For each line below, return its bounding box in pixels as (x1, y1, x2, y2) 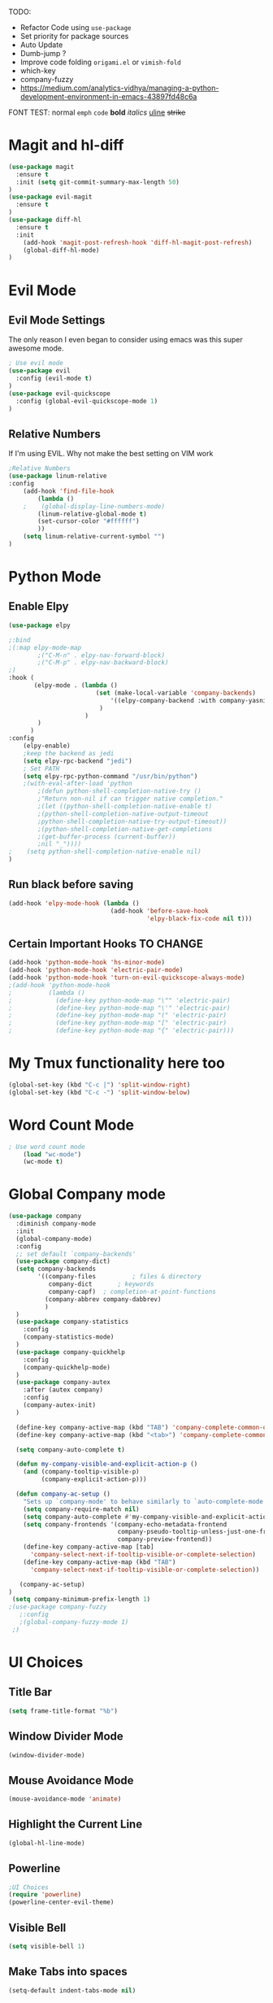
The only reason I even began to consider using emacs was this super (8, 335, 244, 345)
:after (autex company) (23, 1386, 104, 1394)
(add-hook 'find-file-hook (23, 487, 115, 495)
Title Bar (8, 1685, 53, 1699)
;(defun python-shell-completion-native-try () (37, 787, 201, 795)
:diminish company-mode (15, 1220, 96, 1228)
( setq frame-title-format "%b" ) (8, 1707, 118, 1715)
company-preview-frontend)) (117, 1535, 213, 1544)
